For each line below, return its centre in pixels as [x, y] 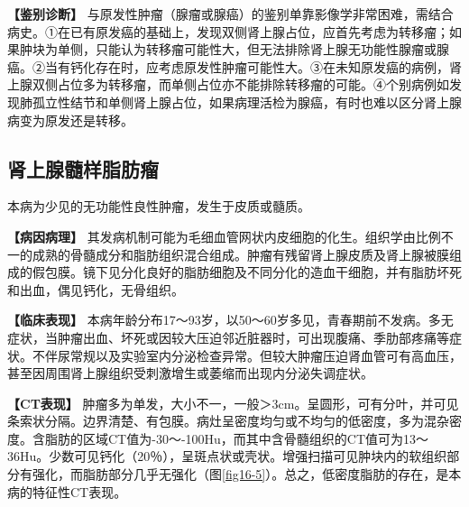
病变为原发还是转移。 [70, 120]
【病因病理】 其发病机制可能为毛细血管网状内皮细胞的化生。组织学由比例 [224, 236]
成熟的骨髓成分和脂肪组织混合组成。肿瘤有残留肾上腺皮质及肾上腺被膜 [240, 254]
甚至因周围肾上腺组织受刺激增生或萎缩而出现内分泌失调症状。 [190, 373]
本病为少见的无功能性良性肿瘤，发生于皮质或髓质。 [159, 206]
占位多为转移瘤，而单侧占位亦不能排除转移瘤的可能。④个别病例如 [253, 84]
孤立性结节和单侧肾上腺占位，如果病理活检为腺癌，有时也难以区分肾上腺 [247, 101]
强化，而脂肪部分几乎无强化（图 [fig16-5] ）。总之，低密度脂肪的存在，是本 [247, 474]
